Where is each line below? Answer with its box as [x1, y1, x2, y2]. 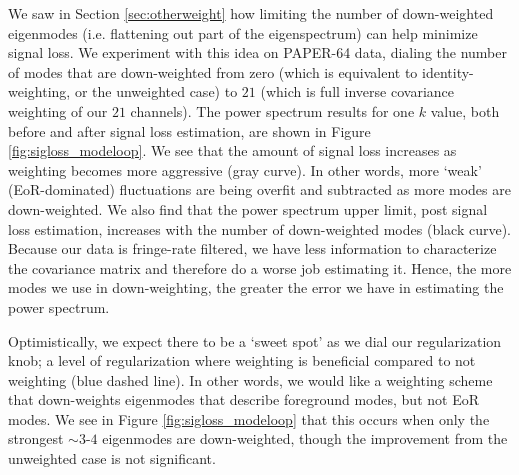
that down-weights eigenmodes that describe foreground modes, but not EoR [8, 389, 479, 410]
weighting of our [8, 100, 108, 121]
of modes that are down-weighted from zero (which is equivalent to [8, 61, 418, 82]
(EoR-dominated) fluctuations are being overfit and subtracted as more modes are [8, 179, 511, 200]
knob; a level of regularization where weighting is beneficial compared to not [8, 350, 476, 371]
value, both [430, 100, 500, 121]
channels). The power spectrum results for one [130, 100, 415, 121]
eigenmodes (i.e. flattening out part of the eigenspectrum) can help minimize [8, 22, 478, 43]
